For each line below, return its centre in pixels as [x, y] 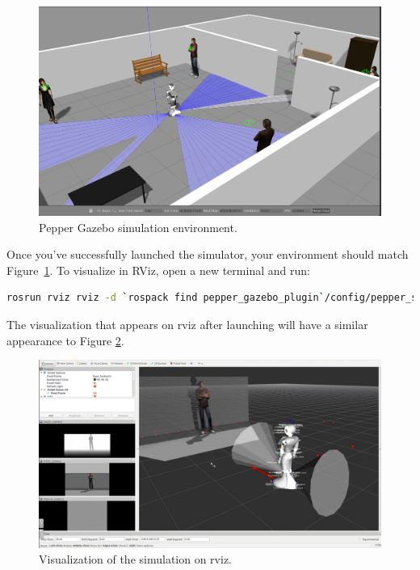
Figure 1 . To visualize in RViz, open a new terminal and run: [158, 270]
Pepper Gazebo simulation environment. [138, 227]
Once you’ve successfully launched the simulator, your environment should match [208, 254]
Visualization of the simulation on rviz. [135, 559]
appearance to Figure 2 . [65, 340]
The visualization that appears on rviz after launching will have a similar [187, 324]
